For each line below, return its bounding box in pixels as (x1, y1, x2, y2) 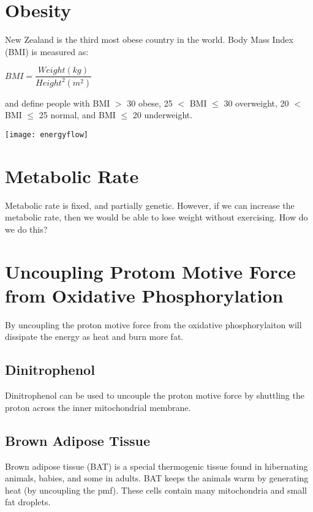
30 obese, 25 (127, 96, 173, 109)
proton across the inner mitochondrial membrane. (5, 401, 191, 413)
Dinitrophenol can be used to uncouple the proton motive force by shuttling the (5, 389, 304, 402)
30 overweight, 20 (224, 96, 289, 109)
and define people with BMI (5, 96, 110, 109)
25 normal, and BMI (39, 108, 116, 121)
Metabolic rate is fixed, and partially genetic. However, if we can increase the (5, 198, 295, 211)
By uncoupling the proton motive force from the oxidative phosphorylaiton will (5, 318, 302, 331)
